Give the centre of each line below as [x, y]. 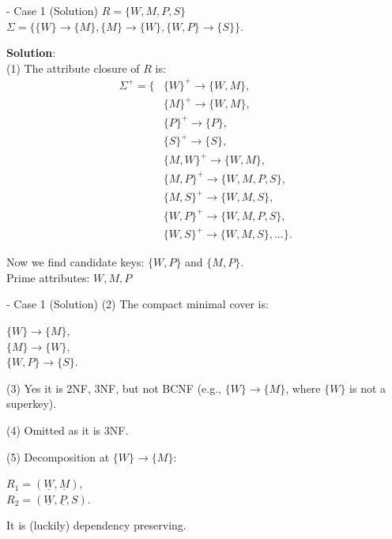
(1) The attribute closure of [73, 68]
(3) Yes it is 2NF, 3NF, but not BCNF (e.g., [114, 388]
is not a [368, 388]
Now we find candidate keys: [75, 262]
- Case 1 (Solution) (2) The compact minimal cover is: [138, 304]
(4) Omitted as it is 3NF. [68, 430]
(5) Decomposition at [58, 456]
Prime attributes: [48, 277]
